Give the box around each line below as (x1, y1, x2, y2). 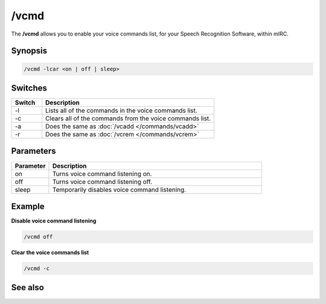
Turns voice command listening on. (52, 169, 152, 178)
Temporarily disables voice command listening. (52, 185, 187, 194)
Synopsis (11, 46, 48, 56)
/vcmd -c (24, 265, 50, 272)
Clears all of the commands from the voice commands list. (45, 115, 211, 123)
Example (11, 201, 45, 211)
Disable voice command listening (11, 217, 97, 224)
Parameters (11, 146, 56, 156)
